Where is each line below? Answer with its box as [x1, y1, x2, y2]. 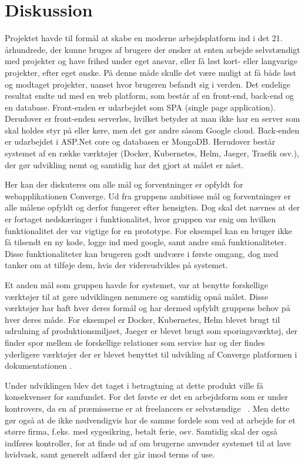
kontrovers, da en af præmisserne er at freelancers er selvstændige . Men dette [5, 402, 290, 414]
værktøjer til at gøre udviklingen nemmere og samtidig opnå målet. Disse [5, 290, 269, 302]
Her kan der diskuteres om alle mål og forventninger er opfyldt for [5, 178, 243, 191]
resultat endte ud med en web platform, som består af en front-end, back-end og [5, 89, 294, 102]
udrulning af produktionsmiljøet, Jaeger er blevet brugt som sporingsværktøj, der [5, 325, 298, 337]
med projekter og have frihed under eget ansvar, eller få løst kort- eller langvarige [5, 55, 298, 67]
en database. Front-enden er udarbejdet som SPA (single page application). [5, 101, 276, 113]
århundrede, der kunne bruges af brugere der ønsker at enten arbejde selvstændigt [5, 43, 300, 55]
